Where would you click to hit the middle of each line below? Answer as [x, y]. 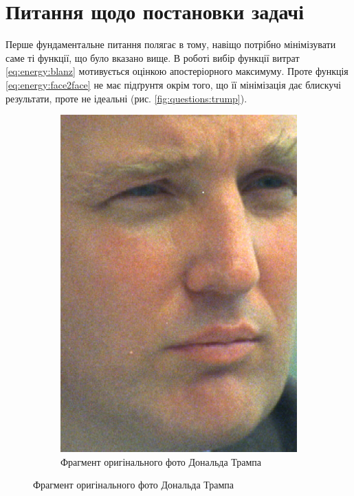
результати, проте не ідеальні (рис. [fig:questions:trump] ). [126, 98]
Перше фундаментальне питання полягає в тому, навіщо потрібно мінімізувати [171, 44]
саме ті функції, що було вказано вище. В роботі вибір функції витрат [153, 57]
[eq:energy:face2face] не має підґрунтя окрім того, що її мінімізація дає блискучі [174, 84]
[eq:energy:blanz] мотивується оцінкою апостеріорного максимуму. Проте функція [177, 71]
